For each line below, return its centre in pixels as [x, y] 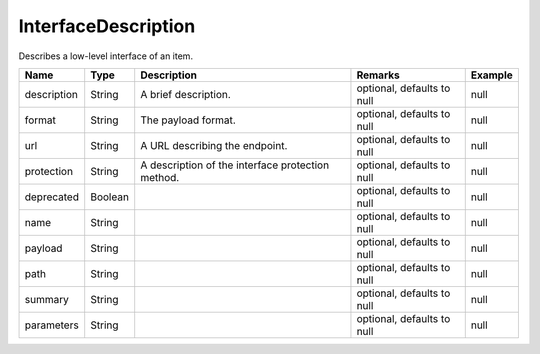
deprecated [52, 197]
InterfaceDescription [107, 26]
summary [46, 299]
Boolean [110, 197]
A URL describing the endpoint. [214, 145]
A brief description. [186, 94]
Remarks [378, 75]
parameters [51, 325]
